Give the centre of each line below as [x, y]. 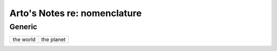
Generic [23, 27]
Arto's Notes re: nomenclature [76, 13]
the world [24, 39]
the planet [54, 39]
